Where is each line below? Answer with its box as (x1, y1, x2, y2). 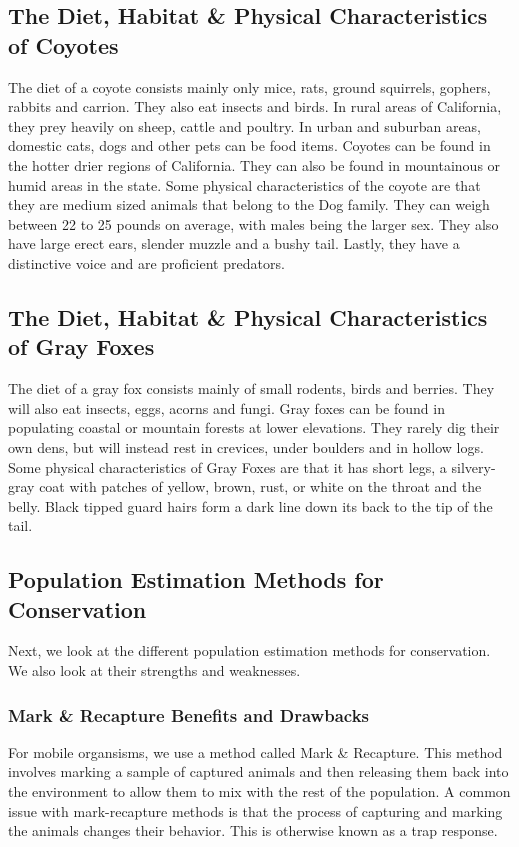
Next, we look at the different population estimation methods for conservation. (8, 640, 491, 661)
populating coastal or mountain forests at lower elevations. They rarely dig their (8, 417, 500, 438)
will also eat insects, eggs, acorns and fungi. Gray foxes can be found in (8, 397, 445, 418)
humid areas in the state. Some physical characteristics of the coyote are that (8, 174, 481, 195)
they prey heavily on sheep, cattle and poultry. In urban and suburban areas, (8, 115, 482, 136)
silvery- (451, 456, 496, 477)
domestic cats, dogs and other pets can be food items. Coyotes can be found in (8, 135, 491, 156)
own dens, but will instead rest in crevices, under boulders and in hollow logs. (8, 436, 484, 457)
